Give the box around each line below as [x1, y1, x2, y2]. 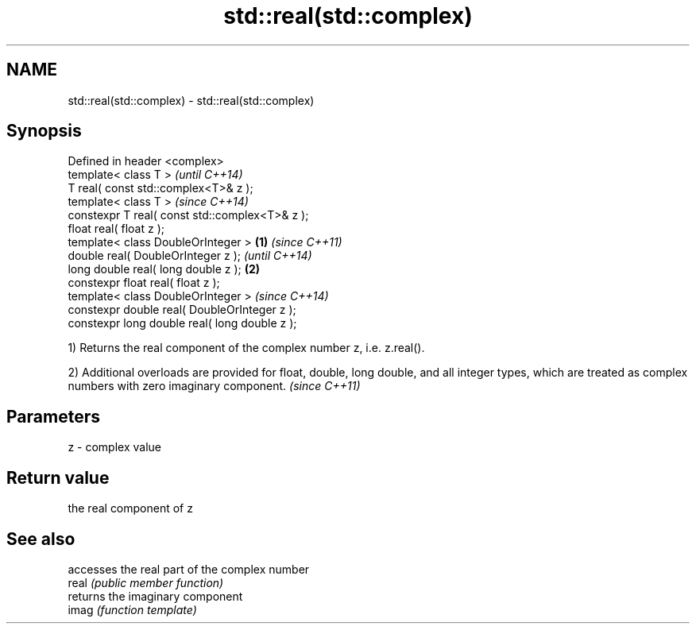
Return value [6, 467, 110, 488]
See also [6, 528, 75, 549]
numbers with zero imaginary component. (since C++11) [68, 379, 361, 393]
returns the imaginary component [68, 589, 243, 603]
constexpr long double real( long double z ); [68, 316, 297, 330]
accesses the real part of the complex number [68, 562, 310, 576]
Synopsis [6, 121, 82, 141]
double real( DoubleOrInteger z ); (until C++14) [68, 249, 312, 263]
